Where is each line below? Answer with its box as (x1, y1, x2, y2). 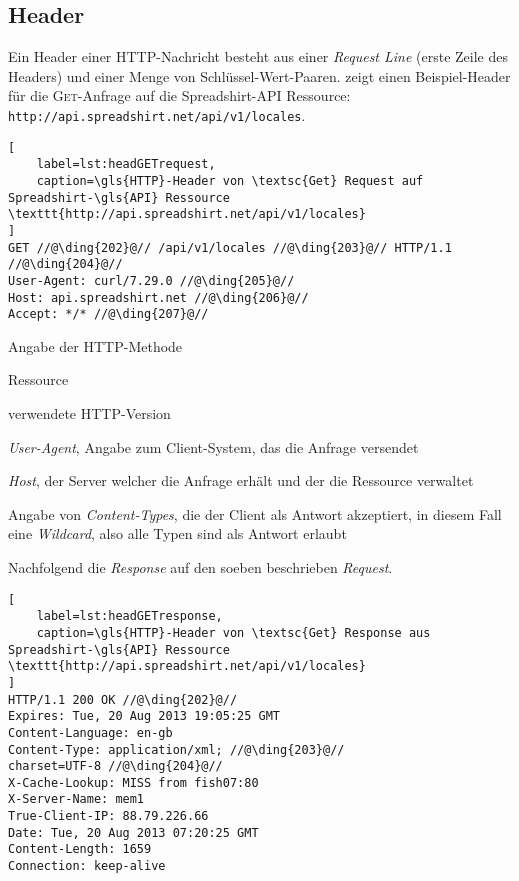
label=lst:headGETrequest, (36, 157, 216, 172)
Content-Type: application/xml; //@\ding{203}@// (8, 742, 345, 757)
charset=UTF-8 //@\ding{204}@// (8, 759, 223, 774)
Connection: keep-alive (8, 859, 166, 874)
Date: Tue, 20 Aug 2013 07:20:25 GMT (8, 825, 259, 840)
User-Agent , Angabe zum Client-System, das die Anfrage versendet (8, 436, 419, 457)
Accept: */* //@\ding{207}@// (8, 307, 209, 322)
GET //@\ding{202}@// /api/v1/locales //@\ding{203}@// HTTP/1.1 (8, 240, 452, 255)
